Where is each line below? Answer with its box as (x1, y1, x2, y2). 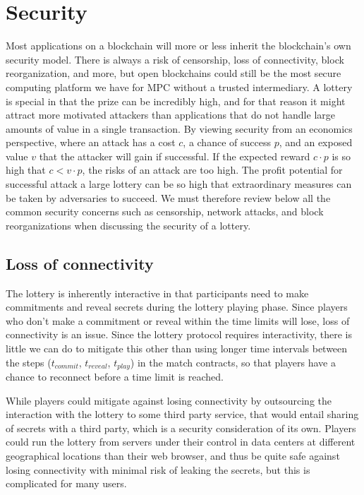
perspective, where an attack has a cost (6, 135, 176, 150)
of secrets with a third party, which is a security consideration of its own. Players (6, 420, 356, 435)
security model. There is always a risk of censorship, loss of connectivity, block (6, 52, 344, 66)
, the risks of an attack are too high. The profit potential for (82, 162, 343, 177)
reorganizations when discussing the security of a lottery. (6, 217, 251, 232)
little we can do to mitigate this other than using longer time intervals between (6, 341, 348, 356)
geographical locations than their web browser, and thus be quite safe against (6, 448, 340, 463)
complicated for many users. (6, 476, 127, 491)
